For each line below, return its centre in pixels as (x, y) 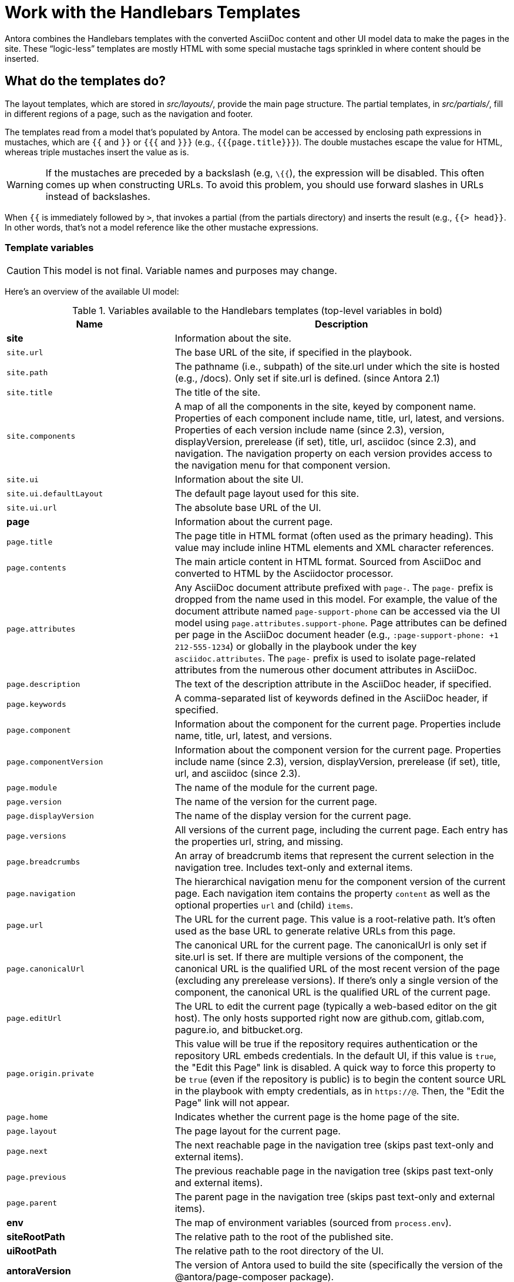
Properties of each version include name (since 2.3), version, (310, 430)
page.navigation (41, 893)
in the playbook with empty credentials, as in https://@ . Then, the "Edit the (340, 1091)
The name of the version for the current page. (276, 802)
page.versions (36, 836)
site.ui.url (32, 508)
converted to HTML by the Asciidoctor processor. (284, 574)
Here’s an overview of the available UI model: (92, 292)
